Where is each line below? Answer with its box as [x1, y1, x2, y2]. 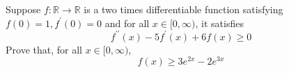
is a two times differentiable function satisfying [84, 2, 283, 16]
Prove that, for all [6, 42, 82, 56]
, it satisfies [195, 15, 244, 30]
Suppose [6, 2, 41, 16]
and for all [104, 15, 150, 30]
